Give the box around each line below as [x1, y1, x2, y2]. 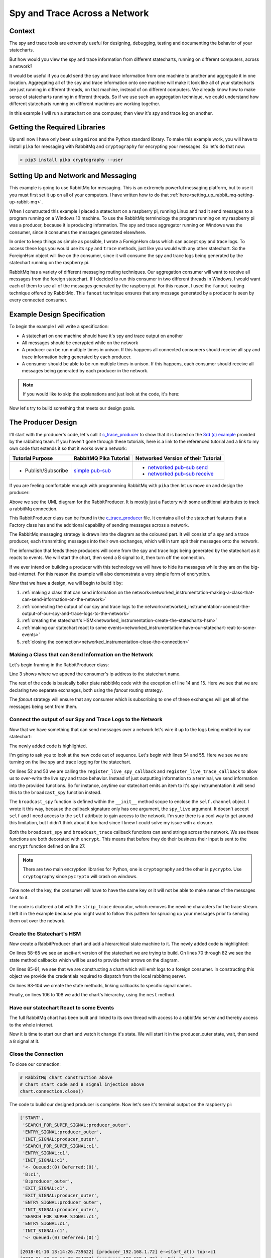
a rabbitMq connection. [9, 506, 58, 512]
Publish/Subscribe [25, 467, 68, 474]
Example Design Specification [9, 310, 105, 319]
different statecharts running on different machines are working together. [9, 101, 161, 107]
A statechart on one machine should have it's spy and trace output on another [22, 333, 183, 339]
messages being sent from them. [9, 703, 78, 710]
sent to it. [9, 894, 29, 900]
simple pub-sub [73, 467, 111, 474]
